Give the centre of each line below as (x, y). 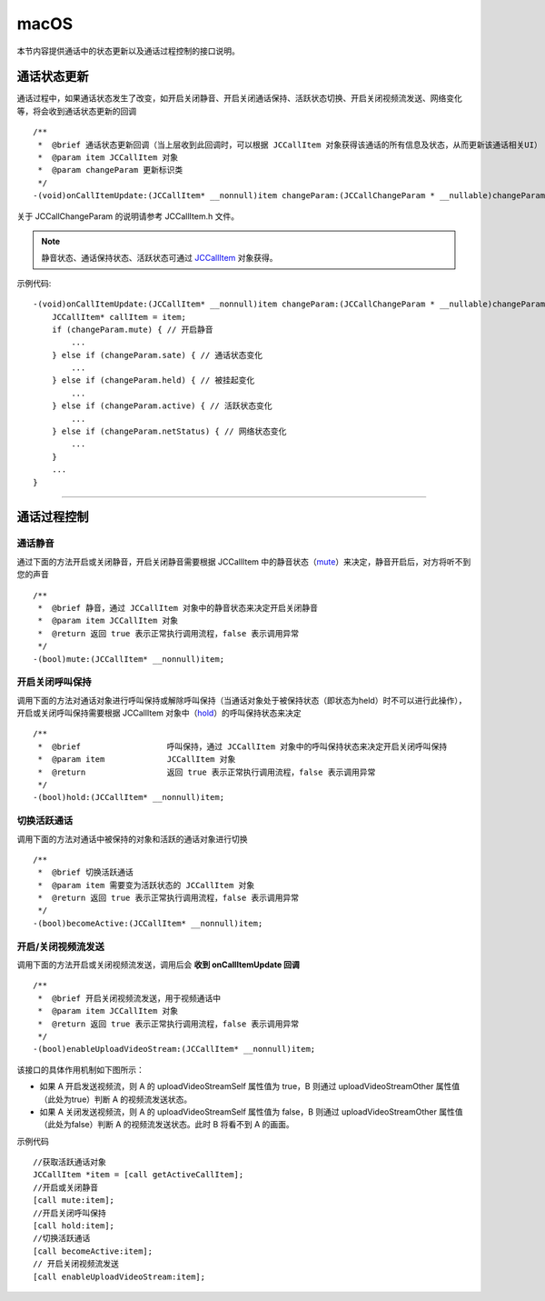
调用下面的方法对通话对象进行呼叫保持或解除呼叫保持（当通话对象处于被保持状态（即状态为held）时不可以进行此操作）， (242, 700)
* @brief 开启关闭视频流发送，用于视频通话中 (129, 998)
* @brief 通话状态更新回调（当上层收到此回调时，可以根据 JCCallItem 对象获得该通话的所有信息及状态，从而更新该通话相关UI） (290, 145)
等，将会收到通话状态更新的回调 (76, 111)
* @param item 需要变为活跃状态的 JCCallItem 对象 (146, 885)
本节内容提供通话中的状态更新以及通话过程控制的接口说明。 (128, 51)
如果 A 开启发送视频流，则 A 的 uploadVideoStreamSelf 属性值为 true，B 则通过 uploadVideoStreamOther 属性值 (250, 1086)
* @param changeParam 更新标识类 (110, 170)
